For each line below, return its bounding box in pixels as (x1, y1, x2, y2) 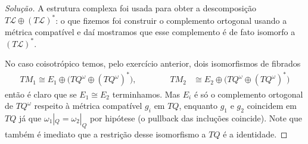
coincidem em (247, 99, 297, 112)
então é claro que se (5, 87, 77, 100)
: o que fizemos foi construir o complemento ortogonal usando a (55, 14, 287, 26)
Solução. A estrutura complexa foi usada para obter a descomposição (5, 2, 256, 14)
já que (18, 111, 42, 124)
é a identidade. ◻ (223, 127, 288, 140)
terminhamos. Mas (112, 87, 181, 100)
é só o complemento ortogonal (194, 87, 303, 100)
